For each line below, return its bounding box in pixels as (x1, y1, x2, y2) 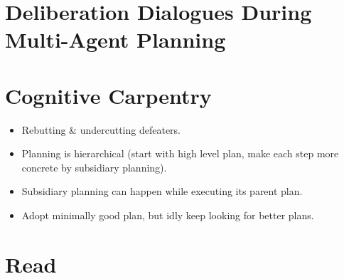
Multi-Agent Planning (5, 25, 226, 54)
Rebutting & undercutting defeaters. (21, 122, 181, 137)
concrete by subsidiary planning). (21, 159, 167, 174)
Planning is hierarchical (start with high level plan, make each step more (21, 146, 339, 161)
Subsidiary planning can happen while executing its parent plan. (21, 184, 303, 199)
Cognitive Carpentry (5, 80, 212, 110)
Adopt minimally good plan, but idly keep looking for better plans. (21, 208, 314, 223)
